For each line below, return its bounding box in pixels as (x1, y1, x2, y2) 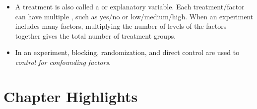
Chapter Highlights (3, 86, 138, 106)
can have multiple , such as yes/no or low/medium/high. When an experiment (15, 11, 254, 21)
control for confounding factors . (15, 56, 111, 67)
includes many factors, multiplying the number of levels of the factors (15, 21, 227, 31)
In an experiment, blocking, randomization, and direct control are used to (15, 47, 240, 57)
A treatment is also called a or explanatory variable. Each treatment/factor (15, 1, 245, 11)
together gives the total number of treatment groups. (15, 30, 176, 41)
